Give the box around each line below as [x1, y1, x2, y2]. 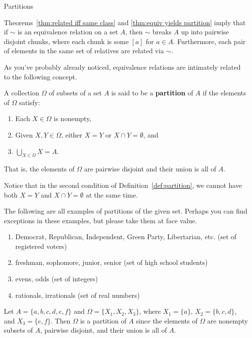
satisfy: [19, 97, 40, 107]
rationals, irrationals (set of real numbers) [15, 290, 140, 300]
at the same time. [85, 189, 138, 200]
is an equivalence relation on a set [17, 27, 118, 37]
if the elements [203, 88, 246, 98]
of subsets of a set [48, 88, 102, 98]
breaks [152, 27, 172, 37]
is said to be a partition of [111, 88, 193, 98]
